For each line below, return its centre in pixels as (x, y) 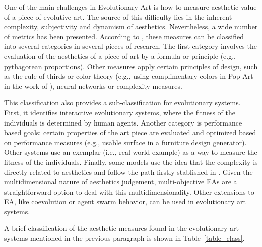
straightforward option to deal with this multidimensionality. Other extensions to (129, 191)
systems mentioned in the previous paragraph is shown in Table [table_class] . (124, 238)
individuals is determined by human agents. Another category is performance (123, 122)
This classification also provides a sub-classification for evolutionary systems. (122, 103)
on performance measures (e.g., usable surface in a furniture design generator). (125, 142)
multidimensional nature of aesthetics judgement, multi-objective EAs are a (121, 182)
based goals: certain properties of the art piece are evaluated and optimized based (130, 132)
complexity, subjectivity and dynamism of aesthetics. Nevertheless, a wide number (131, 26)
